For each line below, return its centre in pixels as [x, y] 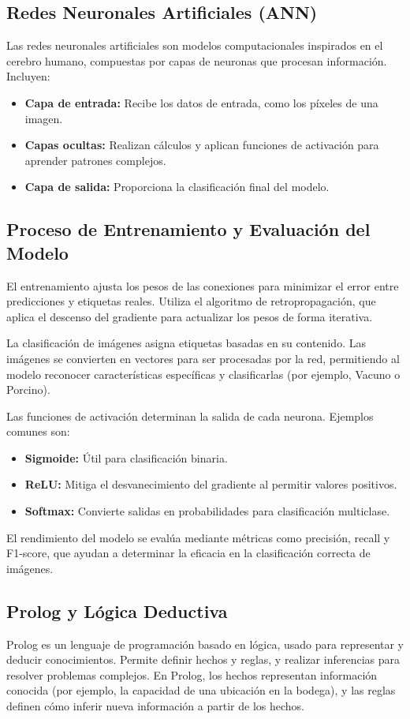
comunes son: [38, 431]
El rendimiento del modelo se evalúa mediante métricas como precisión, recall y [198, 537]
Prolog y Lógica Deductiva [117, 610]
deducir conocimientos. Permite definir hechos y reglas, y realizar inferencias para [203, 659]
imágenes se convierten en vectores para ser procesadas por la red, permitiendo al [203, 358]
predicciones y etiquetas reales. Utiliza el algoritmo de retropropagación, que [191, 301]
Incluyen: [28, 76]
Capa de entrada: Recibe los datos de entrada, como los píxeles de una [201, 102]
